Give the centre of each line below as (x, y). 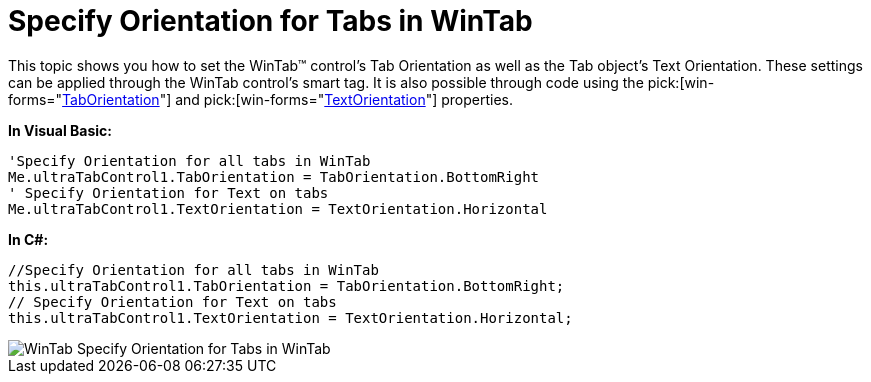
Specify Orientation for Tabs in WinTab (270, 21)
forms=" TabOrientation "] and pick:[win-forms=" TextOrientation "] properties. (261, 99)
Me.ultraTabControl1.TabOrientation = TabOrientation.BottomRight (274, 176)
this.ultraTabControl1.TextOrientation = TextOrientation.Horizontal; (290, 317)
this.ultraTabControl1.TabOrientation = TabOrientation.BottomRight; (286, 285)
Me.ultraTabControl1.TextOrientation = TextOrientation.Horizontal (278, 208)
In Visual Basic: (60, 130)
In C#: (28, 239)
